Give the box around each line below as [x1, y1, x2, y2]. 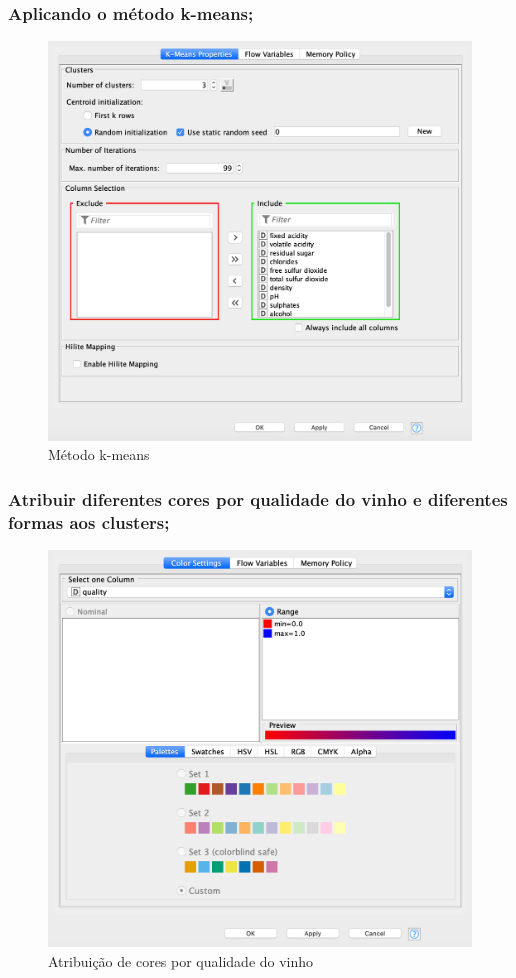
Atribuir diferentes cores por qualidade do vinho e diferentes [8, 486, 508, 511]
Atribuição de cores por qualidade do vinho [48, 950, 314, 971]
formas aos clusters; [8, 509, 170, 534]
